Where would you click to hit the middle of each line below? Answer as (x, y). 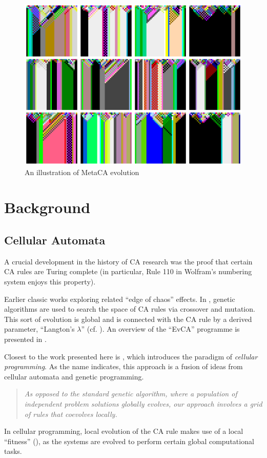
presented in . (25, 339)
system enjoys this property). (50, 281)
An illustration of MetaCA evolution (82, 172)
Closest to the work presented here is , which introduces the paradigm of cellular (131, 356)
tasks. (13, 451)
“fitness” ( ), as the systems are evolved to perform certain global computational (129, 441)
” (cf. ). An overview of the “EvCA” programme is (160, 329)
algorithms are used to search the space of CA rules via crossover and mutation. (130, 309)
